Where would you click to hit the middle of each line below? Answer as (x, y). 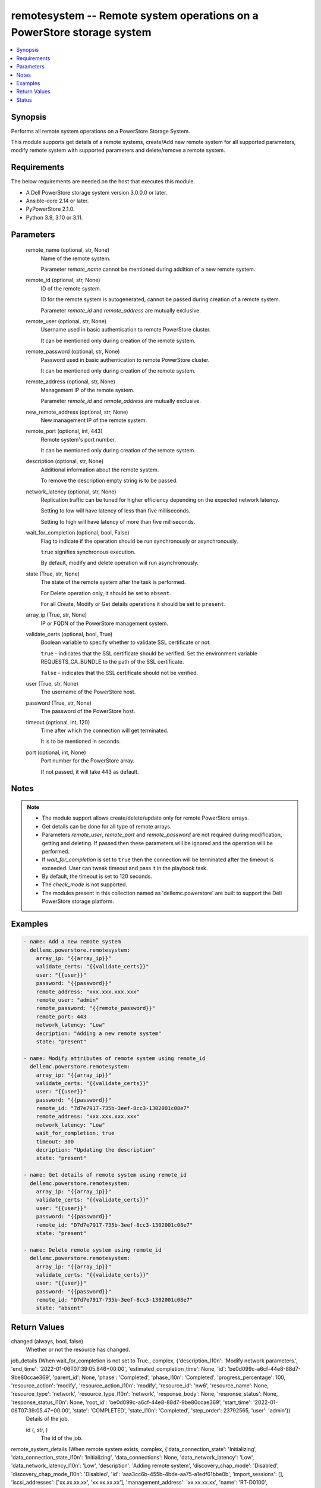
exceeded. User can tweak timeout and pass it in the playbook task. (125, 868)
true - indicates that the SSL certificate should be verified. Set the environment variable (149, 653)
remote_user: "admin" (67, 1000)
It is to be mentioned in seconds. (81, 742)
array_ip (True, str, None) (56, 615)
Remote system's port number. (78, 439)
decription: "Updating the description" (96, 1150)
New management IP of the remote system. (94, 420)
